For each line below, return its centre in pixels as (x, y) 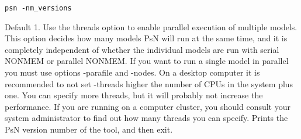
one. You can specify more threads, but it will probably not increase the (134, 95)
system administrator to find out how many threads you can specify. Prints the (146, 118)
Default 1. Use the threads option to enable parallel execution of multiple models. (151, 26)
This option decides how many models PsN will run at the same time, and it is (146, 38)
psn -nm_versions (38, 8)
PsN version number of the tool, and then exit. (89, 129)
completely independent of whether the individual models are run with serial (142, 49)
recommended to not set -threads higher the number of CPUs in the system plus (149, 83)
